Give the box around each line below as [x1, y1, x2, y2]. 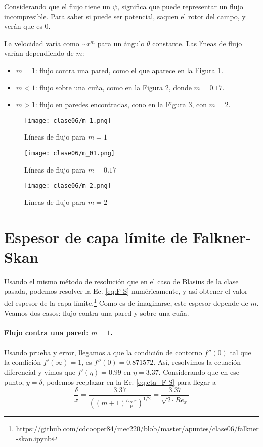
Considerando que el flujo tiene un [4, 1, 111, 11]
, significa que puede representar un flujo [117, 1, 243, 11]
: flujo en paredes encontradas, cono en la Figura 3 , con [35, 99, 207, 110]
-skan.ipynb [16, 433, 52, 444]
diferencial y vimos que [4, 366, 75, 377]
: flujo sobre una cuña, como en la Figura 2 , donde [35, 82, 192, 92]
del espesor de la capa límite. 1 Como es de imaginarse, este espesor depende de [4, 296, 248, 308]
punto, [4, 376, 24, 387]
